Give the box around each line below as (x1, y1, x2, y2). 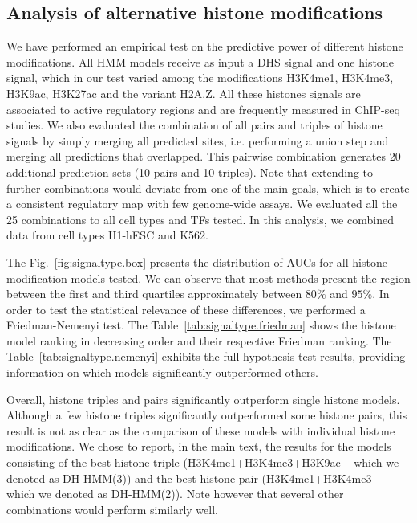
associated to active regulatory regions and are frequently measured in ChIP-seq (6, 100, 400, 117)
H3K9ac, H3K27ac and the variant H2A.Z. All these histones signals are (6, 84, 361, 101)
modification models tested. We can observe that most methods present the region (6, 269, 411, 286)
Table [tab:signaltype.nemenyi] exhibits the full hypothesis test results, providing (6, 348, 406, 365)
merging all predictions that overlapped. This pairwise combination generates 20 (6, 148, 401, 165)
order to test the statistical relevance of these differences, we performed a (6, 300, 366, 317)
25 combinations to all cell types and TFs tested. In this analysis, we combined (6, 210, 394, 227)
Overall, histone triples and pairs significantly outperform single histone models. (6, 390, 400, 407)
